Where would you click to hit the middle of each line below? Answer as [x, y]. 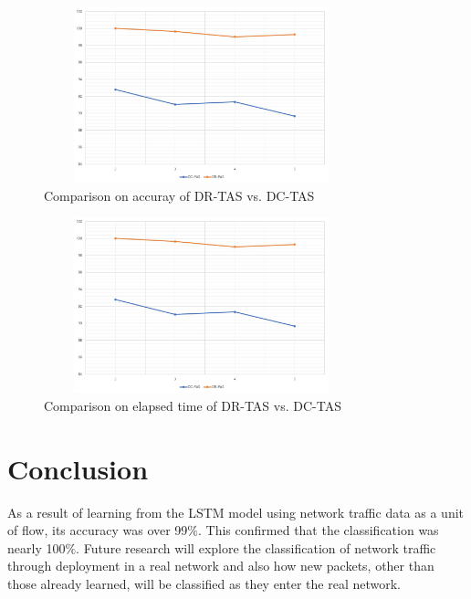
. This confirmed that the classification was [319, 530]
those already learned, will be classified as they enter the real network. [204, 583]
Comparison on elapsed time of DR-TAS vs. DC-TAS [193, 405]
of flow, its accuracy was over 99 [98, 530]
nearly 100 [37, 547]
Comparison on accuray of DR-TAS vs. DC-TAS [179, 195]
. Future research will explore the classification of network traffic [256, 547]
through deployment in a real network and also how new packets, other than [221, 566]
